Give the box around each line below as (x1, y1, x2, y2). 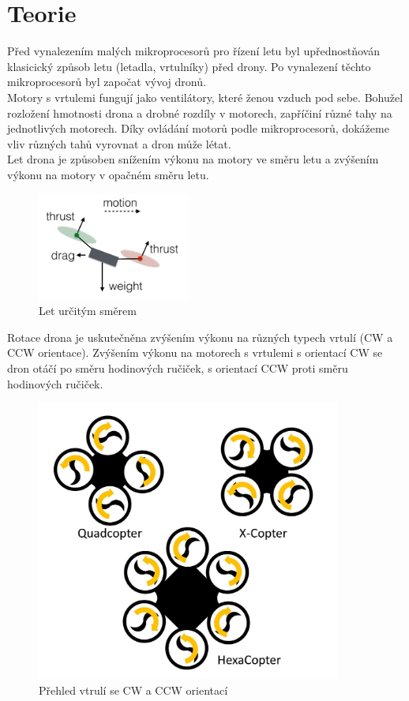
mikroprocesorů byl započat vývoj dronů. (7, 73, 206, 90)
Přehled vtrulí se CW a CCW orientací (39, 681, 228, 698)
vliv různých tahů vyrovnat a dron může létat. (7, 135, 231, 152)
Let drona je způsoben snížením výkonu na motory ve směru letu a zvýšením (7, 151, 379, 167)
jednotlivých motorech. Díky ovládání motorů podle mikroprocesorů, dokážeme (7, 120, 389, 137)
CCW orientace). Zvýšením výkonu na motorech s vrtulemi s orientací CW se (7, 344, 383, 361)
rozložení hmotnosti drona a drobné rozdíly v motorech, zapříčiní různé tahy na (7, 104, 392, 121)
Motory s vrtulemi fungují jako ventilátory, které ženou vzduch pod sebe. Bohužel (7, 88, 403, 105)
